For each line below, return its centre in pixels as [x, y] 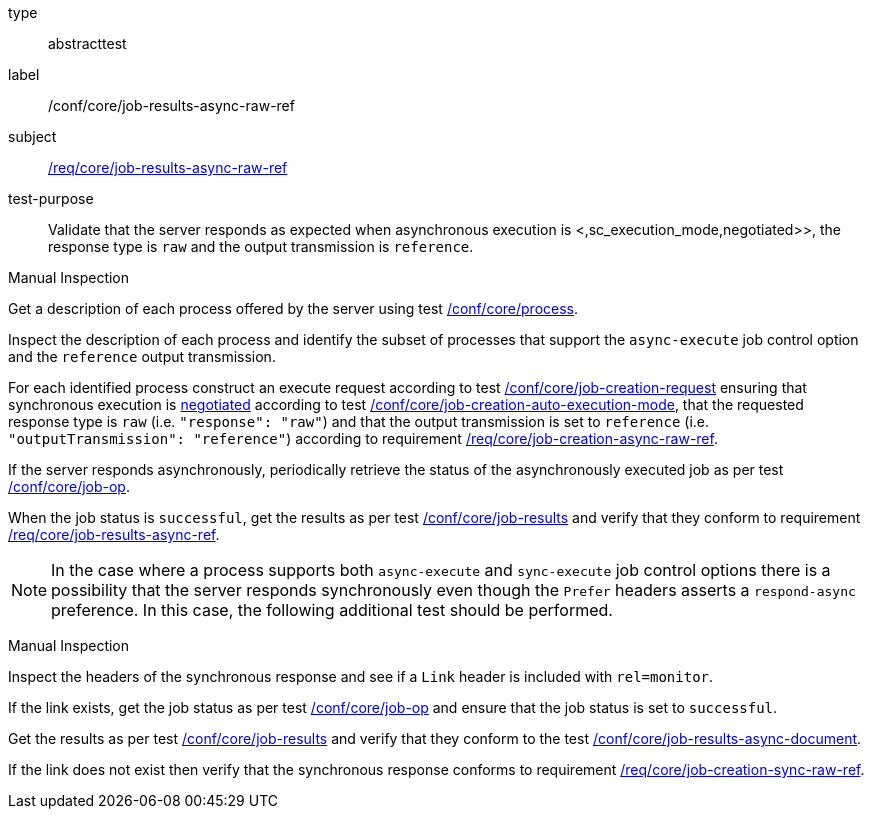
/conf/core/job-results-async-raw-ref [171, 105]
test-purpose [51, 198]
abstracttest [87, 43]
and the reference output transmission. [142, 356]
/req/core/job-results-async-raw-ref [168, 167]
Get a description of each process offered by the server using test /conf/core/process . [293, 308]
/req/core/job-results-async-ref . [114, 534]
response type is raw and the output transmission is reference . [261, 246]
